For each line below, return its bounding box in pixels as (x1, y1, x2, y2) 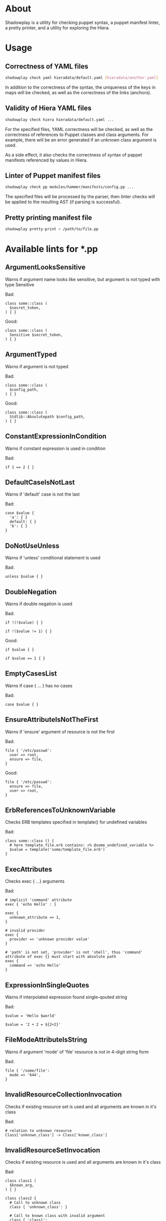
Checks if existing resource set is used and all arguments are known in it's (5, 1103, 157, 1109)
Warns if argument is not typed (5, 363, 68, 369)
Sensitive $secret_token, (9, 332, 63, 337)
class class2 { (5, 1196, 37, 1201)
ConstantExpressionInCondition (5, 432, 107, 441)
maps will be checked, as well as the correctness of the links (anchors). (5, 89, 152, 95)
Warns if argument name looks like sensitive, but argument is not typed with (5, 276, 160, 282)
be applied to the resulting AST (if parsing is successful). (5, 199, 121, 205)
